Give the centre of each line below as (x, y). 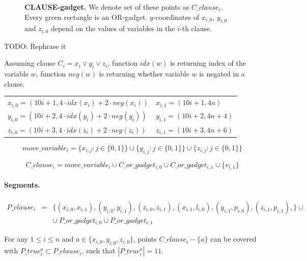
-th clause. (196, 28)
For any (16, 239)
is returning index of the (208, 63)
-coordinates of (176, 17)
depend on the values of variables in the (113, 28)
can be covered (233, 239)
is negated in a (222, 74)
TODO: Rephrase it (35, 46)
